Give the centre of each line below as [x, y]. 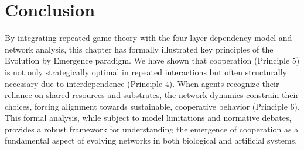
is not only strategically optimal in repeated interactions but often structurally [146, 71]
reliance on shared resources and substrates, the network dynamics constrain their [152, 95]
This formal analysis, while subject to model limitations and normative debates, [148, 118]
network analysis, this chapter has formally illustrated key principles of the [139, 49]
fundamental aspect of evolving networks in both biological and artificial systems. [151, 140]
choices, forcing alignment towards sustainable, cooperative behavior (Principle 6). [152, 106]
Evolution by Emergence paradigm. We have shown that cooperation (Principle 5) [152, 60]
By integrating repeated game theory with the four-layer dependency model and [148, 38]
